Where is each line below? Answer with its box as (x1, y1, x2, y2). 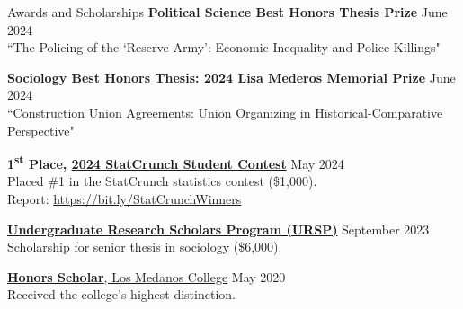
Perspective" (7, 120, 75, 139)
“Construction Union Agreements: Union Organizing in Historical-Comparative (7, 102, 443, 121)
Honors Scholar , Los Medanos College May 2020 (7, 267, 286, 286)
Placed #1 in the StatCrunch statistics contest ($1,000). (7, 172, 317, 190)
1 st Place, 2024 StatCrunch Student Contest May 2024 (7, 152, 344, 172)
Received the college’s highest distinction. (7, 285, 236, 304)
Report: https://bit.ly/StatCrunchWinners (7, 190, 242, 207)
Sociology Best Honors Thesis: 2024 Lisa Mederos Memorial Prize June (7, 67, 456, 86)
